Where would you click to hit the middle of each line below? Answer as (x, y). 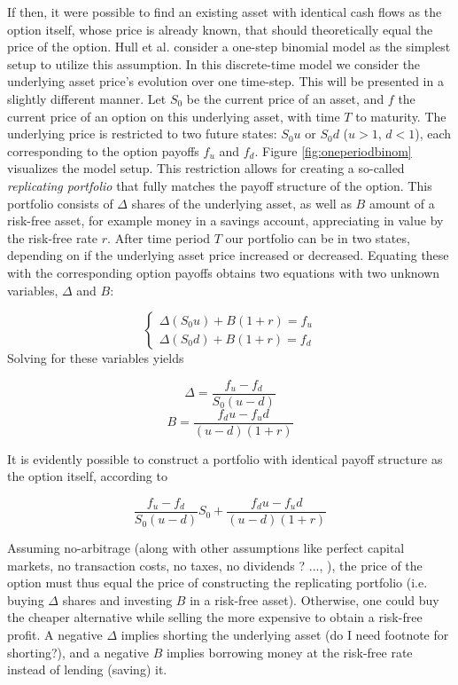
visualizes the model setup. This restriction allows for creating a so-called (206, 168)
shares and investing (117, 599)
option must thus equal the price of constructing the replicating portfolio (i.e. (217, 583)
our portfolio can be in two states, (318, 237)
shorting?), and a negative (78, 652)
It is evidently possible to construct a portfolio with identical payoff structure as (225, 458)
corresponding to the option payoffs (103, 150)
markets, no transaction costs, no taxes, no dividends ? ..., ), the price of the (215, 565)
